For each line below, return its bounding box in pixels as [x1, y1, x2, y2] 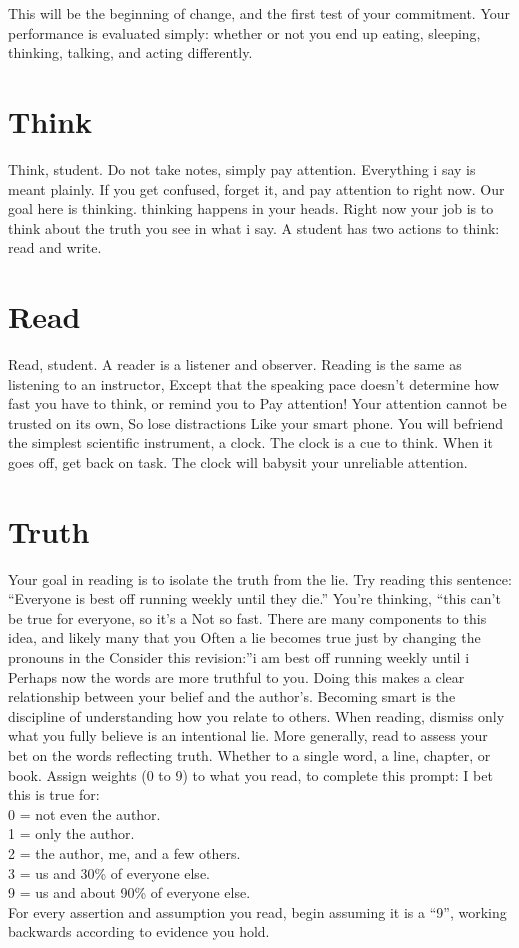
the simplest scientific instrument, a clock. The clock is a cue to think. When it [8, 432, 493, 453]
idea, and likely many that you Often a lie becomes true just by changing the [8, 627, 481, 648]
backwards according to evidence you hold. [8, 921, 270, 942]
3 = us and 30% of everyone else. [8, 862, 210, 883]
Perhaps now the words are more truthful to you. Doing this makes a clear [8, 666, 465, 687]
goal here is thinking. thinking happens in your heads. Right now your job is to [8, 198, 494, 219]
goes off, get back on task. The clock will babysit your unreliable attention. [8, 451, 468, 472]
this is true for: [8, 784, 100, 805]
